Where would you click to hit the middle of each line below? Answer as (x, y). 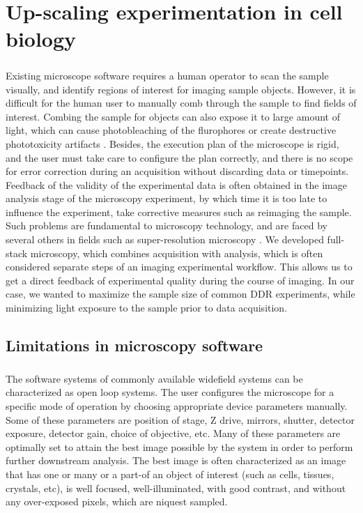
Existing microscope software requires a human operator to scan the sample (167, 75)
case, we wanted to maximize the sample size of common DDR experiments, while (180, 294)
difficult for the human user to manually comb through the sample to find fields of (181, 103)
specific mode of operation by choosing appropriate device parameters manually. (177, 405)
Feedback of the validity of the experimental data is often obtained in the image (176, 184)
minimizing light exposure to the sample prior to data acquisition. (147, 308)
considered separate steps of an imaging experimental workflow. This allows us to (179, 267)
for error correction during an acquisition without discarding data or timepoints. (177, 171)
